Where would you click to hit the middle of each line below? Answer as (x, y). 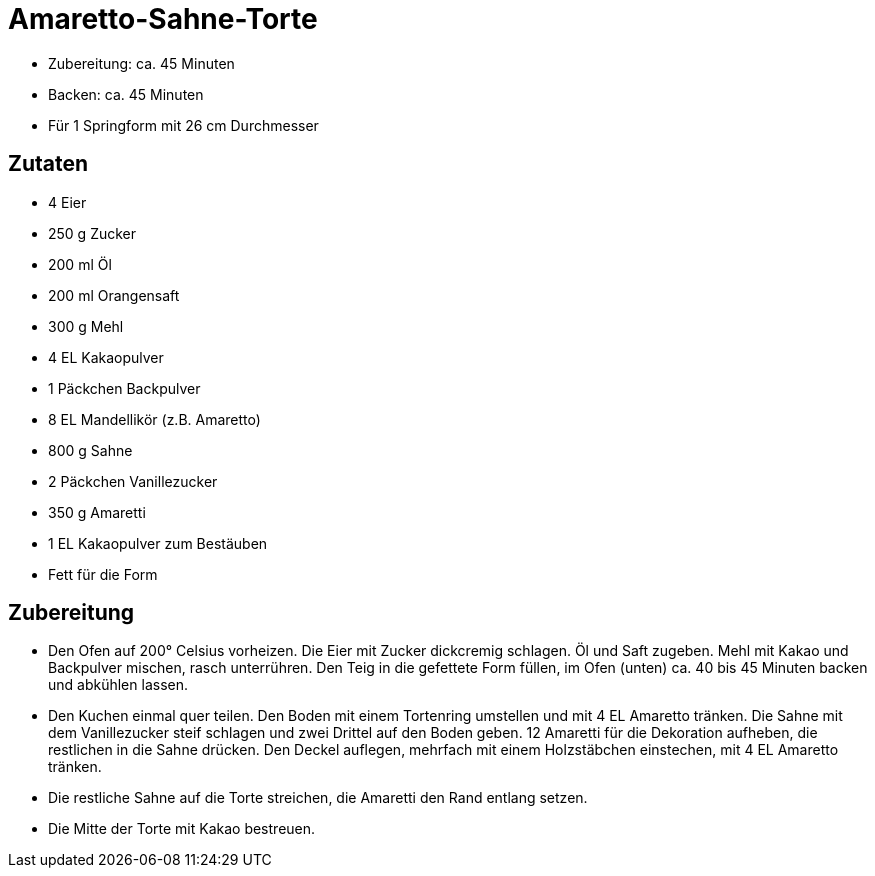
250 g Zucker (92, 233)
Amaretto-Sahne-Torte (163, 19)
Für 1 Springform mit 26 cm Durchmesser (183, 125)
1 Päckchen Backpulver (124, 388)
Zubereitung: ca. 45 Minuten (141, 63)
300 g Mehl (86, 326)
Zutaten (48, 164)
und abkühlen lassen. (118, 685)
